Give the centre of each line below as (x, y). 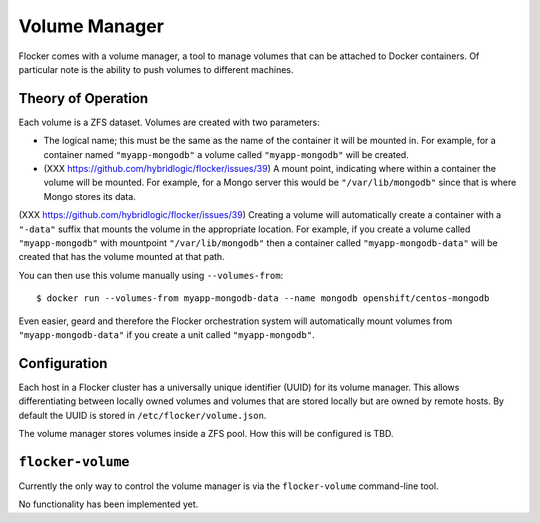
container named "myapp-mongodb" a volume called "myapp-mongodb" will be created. (226, 154)
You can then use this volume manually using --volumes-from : (151, 275)
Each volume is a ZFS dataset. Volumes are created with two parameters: (169, 122)
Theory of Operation (83, 98)
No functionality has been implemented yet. (108, 504)
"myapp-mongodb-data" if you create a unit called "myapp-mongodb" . (166, 334)
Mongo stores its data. (90, 196)
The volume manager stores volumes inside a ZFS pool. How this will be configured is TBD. (206, 433)
